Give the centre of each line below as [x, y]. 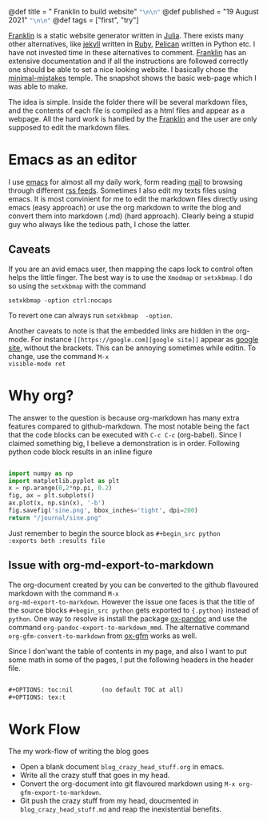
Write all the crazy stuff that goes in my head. [95, 776]
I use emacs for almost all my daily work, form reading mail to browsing [126, 182]
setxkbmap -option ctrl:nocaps [60, 300]
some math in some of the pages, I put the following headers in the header [131, 660]
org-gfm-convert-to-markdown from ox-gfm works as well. [103, 636]
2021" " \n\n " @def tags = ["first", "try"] [74, 20]
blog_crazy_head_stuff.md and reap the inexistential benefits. [121, 809]
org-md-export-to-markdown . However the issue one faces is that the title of [132, 601]
